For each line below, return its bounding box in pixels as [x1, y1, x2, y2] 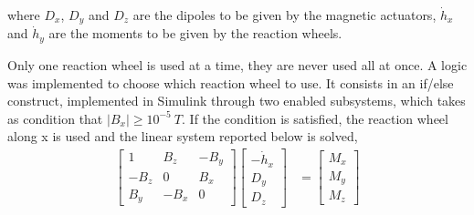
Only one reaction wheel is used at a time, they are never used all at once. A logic [7, 55, 468, 74]
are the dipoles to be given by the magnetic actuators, [132, 5, 437, 24]
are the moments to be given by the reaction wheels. [48, 24, 342, 43]
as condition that [7, 108, 103, 128]
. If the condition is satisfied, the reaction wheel [182, 108, 448, 128]
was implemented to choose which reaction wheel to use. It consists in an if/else [7, 73, 454, 92]
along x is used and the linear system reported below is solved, [7, 127, 358, 146]
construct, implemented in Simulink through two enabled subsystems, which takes [7, 91, 466, 110]
